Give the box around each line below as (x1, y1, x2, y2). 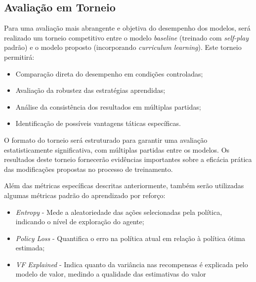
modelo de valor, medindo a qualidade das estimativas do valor (15, 269, 206, 279)
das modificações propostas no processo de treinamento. (4, 163, 173, 174)
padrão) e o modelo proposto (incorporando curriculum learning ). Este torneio (4, 42, 242, 52)
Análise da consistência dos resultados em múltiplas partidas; (15, 101, 201, 112)
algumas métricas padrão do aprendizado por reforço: (4, 190, 166, 200)
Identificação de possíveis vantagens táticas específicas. (15, 118, 181, 128)
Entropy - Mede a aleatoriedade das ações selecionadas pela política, (15, 206, 222, 217)
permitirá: (4, 51, 35, 62)
